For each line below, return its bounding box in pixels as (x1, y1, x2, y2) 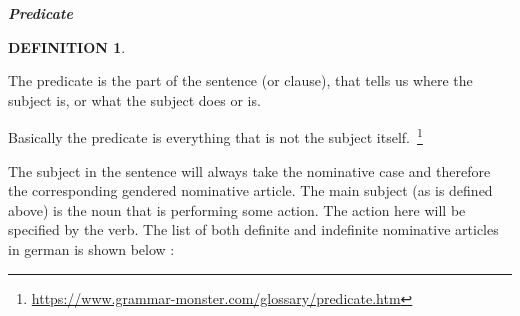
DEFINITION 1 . (8, 36, 126, 57)
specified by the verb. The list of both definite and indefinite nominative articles (8, 219, 499, 240)
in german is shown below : (8, 239, 175, 259)
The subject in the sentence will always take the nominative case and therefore (8, 160, 491, 181)
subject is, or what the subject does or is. (8, 89, 261, 110)
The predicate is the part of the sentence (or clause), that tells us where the (8, 70, 473, 91)
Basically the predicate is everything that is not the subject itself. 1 (8, 124, 423, 148)
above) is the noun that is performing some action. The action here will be (8, 199, 466, 220)
